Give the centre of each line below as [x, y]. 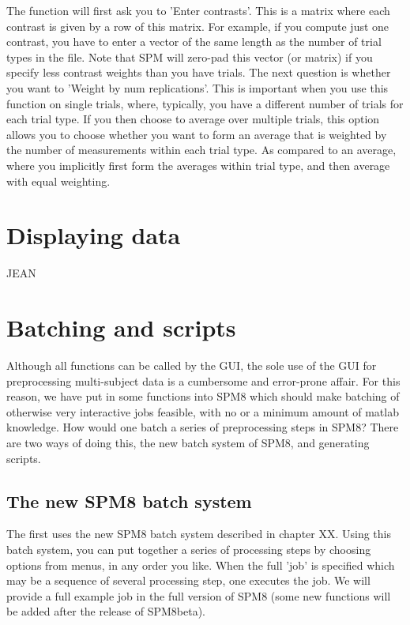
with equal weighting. [58, 181]
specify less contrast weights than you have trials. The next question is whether [199, 72]
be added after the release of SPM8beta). [106, 611]
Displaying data [94, 235]
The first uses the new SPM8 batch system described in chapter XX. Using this [199, 534]
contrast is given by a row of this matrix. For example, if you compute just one [198, 26]
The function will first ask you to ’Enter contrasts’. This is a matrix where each [198, 10]
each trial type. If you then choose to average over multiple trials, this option [193, 119]
